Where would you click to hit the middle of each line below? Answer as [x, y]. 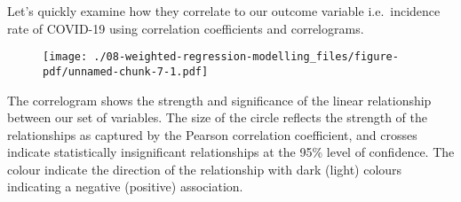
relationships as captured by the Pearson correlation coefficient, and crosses [212, 134]
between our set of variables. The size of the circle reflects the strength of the [218, 117]
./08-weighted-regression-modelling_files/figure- [246, 57]
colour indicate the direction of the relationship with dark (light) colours [205, 169]
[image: [65, 57]
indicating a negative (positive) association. [125, 186]
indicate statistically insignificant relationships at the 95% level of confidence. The [231, 152]
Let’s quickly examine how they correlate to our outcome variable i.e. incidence [224, 11]
